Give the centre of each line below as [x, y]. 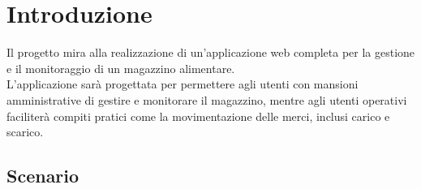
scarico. [25, 132]
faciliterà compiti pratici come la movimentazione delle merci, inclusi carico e [198, 116]
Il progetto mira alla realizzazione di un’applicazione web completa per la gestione [211, 52]
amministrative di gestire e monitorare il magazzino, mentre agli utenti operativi [207, 99]
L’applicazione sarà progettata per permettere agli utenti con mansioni [183, 84]
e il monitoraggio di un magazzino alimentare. [121, 68]
